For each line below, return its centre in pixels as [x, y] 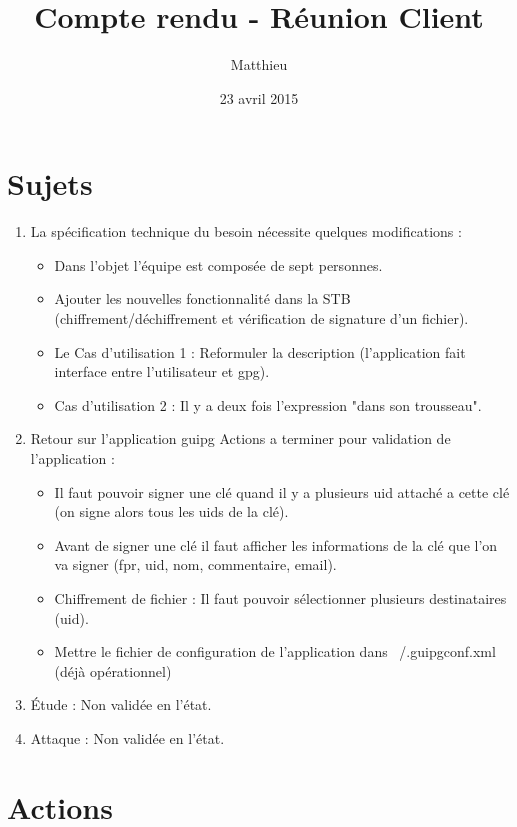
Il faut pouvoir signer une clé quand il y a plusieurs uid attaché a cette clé [282, 491]
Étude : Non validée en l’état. [121, 704]
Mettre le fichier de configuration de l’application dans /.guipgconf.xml [275, 651]
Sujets [50, 183]
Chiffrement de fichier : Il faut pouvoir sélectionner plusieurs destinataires [280, 597]
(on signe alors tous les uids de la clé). [171, 511]
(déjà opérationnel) [113, 670]
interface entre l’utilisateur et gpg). [162, 371]
